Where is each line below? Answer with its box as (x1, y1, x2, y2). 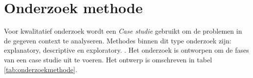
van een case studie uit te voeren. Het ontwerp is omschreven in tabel (4, 54, 212, 64)
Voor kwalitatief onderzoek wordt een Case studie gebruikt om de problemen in (4, 26, 242, 36)
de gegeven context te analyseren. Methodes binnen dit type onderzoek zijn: (4, 35, 231, 45)
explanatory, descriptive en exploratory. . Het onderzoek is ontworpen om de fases (4, 45, 249, 55)
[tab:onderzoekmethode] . (4, 64, 77, 74)
